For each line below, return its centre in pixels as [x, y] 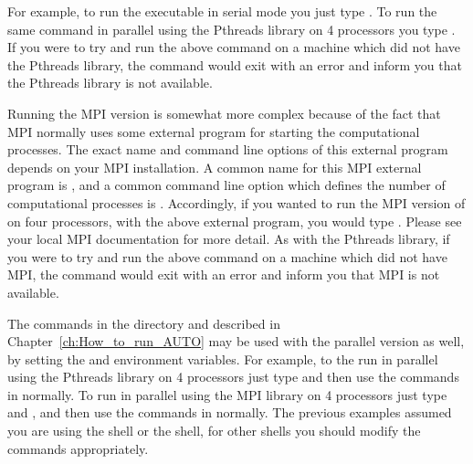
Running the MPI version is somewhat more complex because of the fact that [224, 113]
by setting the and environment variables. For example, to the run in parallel [223, 359]
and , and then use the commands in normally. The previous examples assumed [230, 412]
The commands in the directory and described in [144, 323]
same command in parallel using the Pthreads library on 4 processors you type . [231, 29]
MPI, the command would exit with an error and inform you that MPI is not [224, 274]
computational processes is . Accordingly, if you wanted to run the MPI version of [236, 202]
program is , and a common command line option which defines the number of [226, 185]
